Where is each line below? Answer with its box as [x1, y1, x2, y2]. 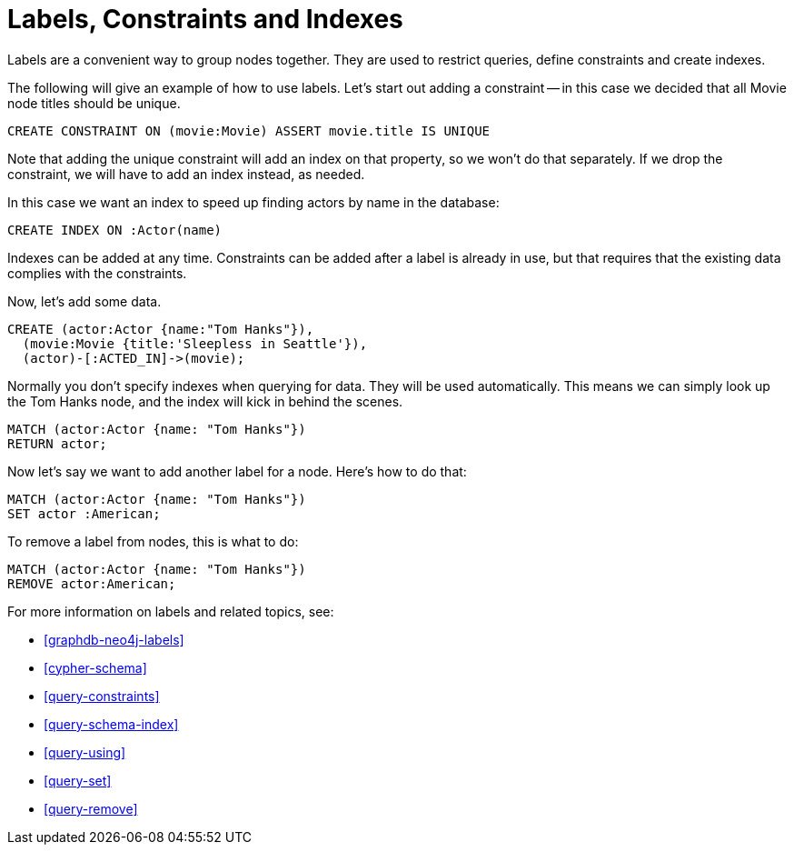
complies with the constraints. [7, 265, 187, 281]
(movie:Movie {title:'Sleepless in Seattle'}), [22, 336, 368, 351]
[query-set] [44, 772, 112, 788]
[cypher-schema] [44, 659, 147, 676]
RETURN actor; [7, 436, 107, 451]
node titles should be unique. [7, 95, 181, 111]
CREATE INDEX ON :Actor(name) [7, 222, 223, 237]
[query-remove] [44, 800, 138, 817]
